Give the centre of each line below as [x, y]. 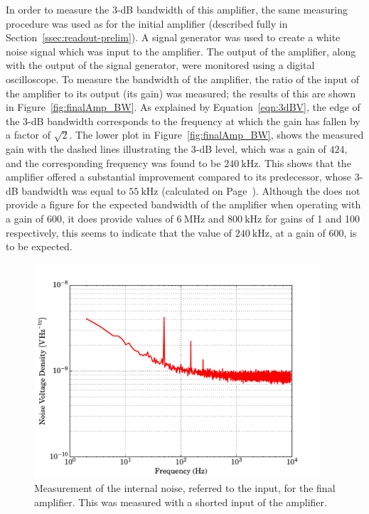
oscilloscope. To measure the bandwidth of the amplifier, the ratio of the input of [182, 79]
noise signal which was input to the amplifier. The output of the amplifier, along [181, 51]
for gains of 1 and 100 [312, 218]
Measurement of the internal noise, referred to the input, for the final [185, 488]
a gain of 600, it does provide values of [90, 218]
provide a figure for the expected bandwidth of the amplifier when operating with [183, 204]
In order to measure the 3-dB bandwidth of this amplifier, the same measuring [177, 9]
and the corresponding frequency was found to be [113, 162]
